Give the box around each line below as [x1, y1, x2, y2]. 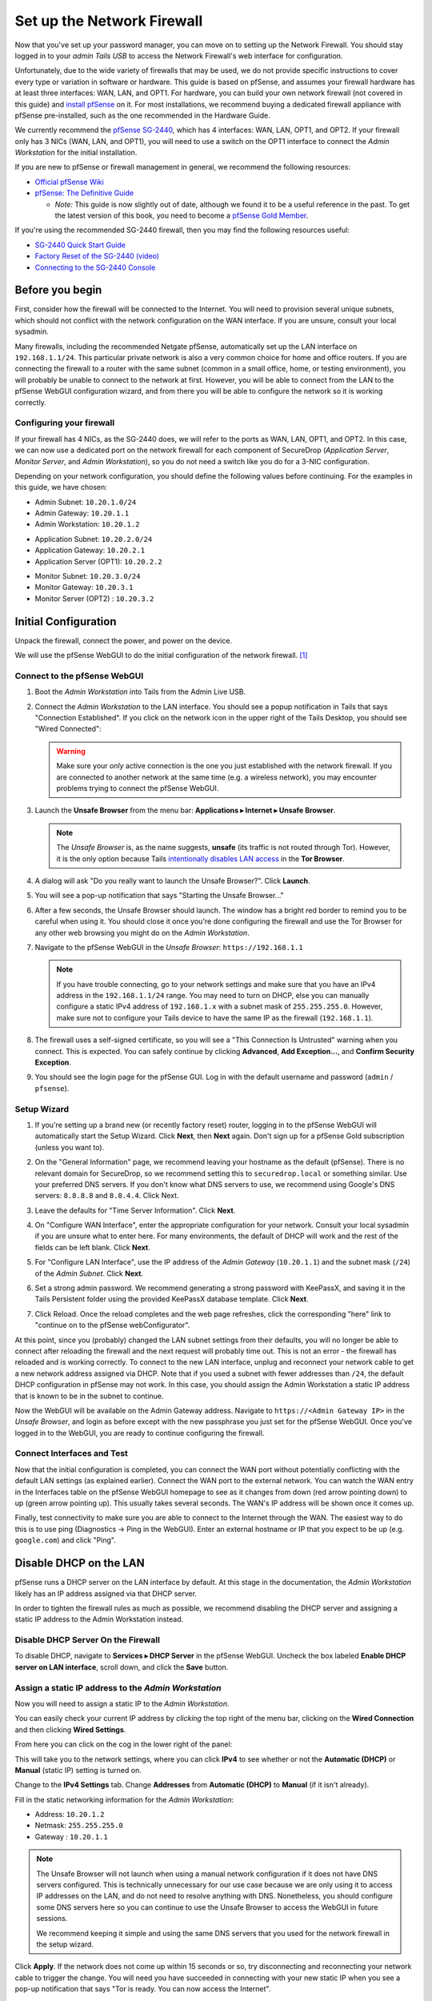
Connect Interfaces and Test [14, 1448, 128, 1459]
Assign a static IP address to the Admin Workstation [14, 1682, 222, 1693]
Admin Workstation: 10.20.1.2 [34, 519, 140, 529]
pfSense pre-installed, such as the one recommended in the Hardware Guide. [14, 110, 271, 120]
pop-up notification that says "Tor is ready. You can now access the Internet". [14, 1984, 271, 1994]
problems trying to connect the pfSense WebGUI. [56, 784, 219, 792]
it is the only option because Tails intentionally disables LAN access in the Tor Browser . [56, 853, 345, 864]
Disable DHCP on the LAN [14, 1557, 145, 1570]
